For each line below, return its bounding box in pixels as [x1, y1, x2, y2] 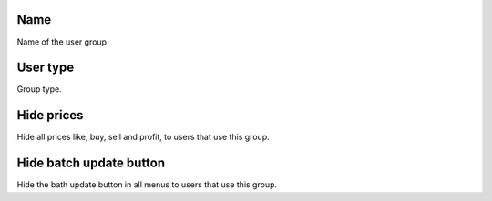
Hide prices [16, 107, 84, 123]
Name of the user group [16, 36, 108, 47]
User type [16, 60, 75, 75]
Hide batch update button [16, 156, 166, 171]
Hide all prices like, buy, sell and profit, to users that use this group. [16, 132, 270, 143]
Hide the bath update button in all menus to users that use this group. [16, 179, 278, 190]
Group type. [16, 84, 63, 95]
